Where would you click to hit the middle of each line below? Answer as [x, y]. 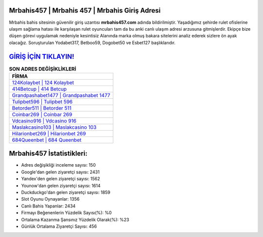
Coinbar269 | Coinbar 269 [42, 114]
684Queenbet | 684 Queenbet [47, 140]
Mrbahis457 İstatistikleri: [48, 154]
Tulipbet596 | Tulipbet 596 [42, 102]
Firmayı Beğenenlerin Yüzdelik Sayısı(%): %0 [66, 213]
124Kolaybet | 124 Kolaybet [43, 83]
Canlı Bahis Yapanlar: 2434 [48, 206]
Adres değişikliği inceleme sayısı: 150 [58, 165]
